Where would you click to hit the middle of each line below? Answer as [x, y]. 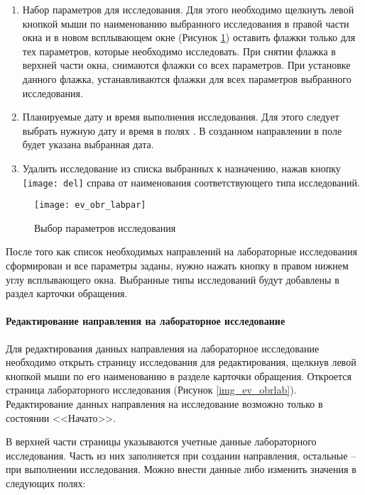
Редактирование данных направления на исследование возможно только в [164, 403]
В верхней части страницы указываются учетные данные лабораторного [161, 441]
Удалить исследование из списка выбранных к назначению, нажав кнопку [181, 168]
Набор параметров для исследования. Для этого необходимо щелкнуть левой [188, 9]
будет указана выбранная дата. [88, 144]
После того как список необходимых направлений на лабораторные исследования [181, 251]
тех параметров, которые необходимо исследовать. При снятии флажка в [179, 51]
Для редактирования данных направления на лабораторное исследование [163, 348]
